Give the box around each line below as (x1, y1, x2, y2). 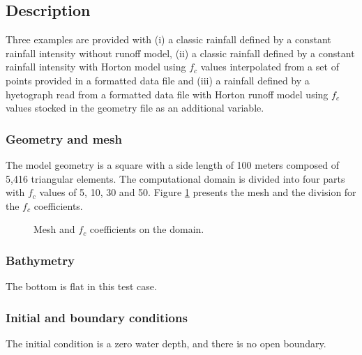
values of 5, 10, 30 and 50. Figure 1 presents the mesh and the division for (39, 185, 356, 199)
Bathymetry (6, 251, 75, 269)
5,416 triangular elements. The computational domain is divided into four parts (6, 171, 345, 186)
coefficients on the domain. (89, 222, 204, 236)
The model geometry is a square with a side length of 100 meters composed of (6, 157, 339, 172)
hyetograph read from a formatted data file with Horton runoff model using (6, 86, 329, 101)
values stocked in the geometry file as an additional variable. (6, 100, 264, 115)
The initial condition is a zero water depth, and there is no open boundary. (6, 335, 326, 350)
